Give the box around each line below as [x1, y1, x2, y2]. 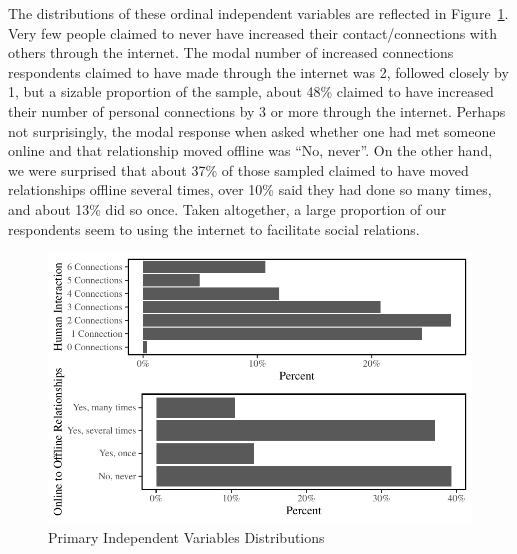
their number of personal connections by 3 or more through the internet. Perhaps [8, 100, 506, 121]
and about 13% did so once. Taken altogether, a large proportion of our [8, 198, 447, 219]
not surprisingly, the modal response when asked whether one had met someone [8, 120, 496, 141]
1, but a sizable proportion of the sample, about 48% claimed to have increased [8, 81, 494, 102]
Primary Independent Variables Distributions [48, 526, 325, 547]
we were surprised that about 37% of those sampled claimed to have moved [8, 159, 469, 180]
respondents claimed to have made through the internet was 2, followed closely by [8, 61, 509, 82]
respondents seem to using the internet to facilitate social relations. [8, 218, 420, 239]
